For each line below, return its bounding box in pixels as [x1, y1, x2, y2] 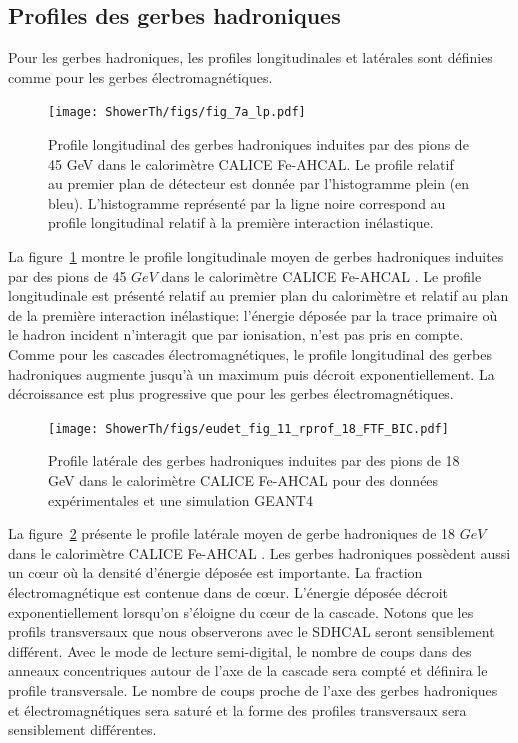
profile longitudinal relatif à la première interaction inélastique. [48, 212, 434, 233]
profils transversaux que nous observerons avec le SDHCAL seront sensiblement [8, 621, 495, 642]
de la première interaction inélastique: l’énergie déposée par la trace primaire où [8, 304, 498, 325]
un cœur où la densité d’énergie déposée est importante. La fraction [8, 562, 423, 583]
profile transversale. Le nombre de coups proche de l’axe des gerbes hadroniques [8, 679, 498, 700]
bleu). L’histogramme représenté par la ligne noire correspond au [48, 192, 446, 213]
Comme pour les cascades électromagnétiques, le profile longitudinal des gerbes [8, 343, 492, 364]
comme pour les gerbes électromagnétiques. [8, 66, 273, 87]
